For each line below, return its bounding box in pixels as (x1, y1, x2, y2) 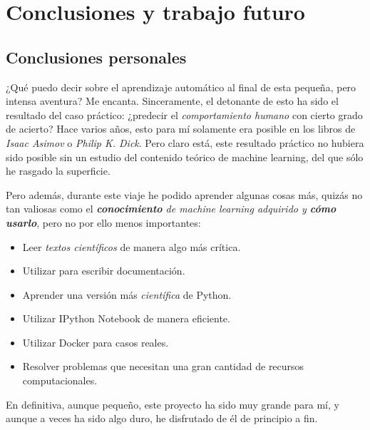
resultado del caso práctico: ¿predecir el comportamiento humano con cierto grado (6, 107, 363, 122)
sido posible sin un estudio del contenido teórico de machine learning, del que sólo (6, 149, 364, 164)
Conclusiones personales (6, 46, 187, 68)
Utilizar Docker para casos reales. (22, 334, 169, 349)
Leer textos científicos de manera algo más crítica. (22, 239, 241, 254)
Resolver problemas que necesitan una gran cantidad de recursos (22, 359, 304, 374)
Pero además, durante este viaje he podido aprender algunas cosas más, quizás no (6, 187, 363, 202)
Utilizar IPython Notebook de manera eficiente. (22, 311, 230, 326)
